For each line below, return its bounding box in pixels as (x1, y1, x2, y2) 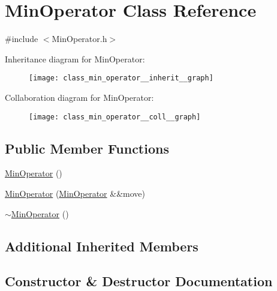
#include (5, 32, 38, 45)
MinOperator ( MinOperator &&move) (5, 187, 145, 200)
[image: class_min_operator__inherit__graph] (29, 74, 213, 83)
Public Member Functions (5, 139, 169, 157)
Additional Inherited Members (5, 236, 198, 255)
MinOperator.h (52, 32, 107, 45)
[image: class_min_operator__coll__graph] (29, 112, 201, 121)
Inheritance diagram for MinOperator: (5, 52, 145, 65)
